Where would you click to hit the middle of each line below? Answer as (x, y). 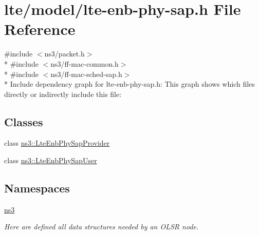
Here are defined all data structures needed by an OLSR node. (101, 227)
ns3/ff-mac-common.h (85, 63)
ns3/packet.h (64, 54)
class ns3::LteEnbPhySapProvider (57, 143)
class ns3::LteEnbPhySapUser (51, 160)
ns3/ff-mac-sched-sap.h (86, 74)
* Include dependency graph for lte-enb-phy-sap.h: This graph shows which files (129, 84)
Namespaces (37, 188)
